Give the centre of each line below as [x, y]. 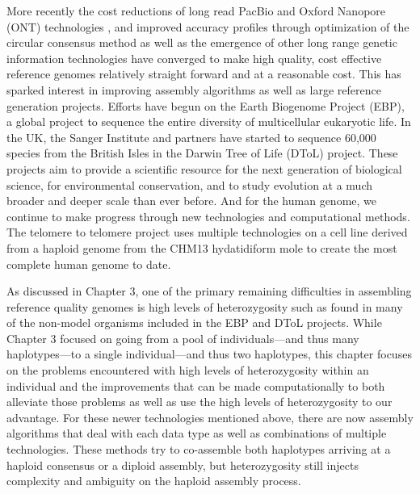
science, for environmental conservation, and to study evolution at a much [190, 184]
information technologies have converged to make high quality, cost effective [194, 58]
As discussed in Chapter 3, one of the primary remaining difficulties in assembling [209, 291]
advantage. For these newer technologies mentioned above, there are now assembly [210, 417]
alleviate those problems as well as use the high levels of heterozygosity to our [199, 402]
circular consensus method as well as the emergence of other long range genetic [202, 42]
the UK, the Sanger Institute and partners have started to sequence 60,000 [191, 137]
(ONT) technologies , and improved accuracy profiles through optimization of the [208, 26]
